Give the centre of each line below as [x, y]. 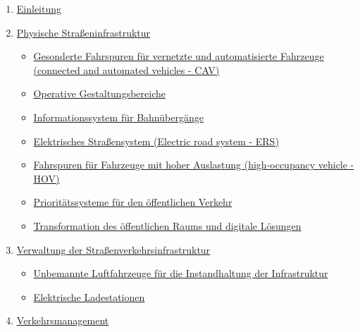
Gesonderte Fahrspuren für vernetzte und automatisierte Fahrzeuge [179, 56]
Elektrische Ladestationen [89, 296]
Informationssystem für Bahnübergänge [118, 117]
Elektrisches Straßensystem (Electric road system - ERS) [156, 141]
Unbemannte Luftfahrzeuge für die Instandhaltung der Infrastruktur [181, 273]
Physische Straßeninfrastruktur [83, 32]
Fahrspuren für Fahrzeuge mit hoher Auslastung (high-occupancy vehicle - [194, 165]
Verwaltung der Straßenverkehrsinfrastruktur [113, 249]
